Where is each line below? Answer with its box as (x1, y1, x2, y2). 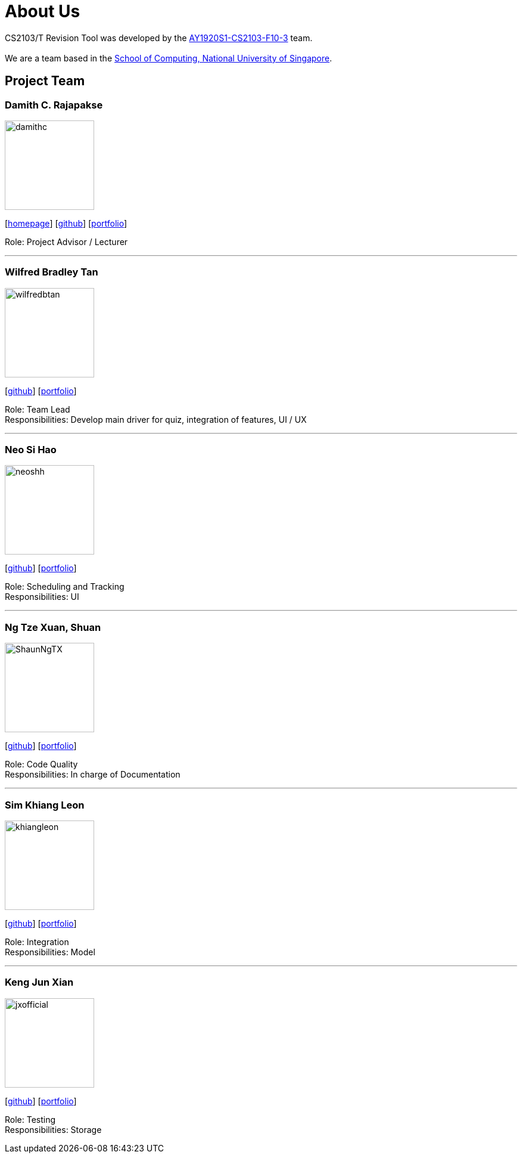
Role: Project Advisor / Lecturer (5, 236, 128, 247)
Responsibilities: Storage (5, 1124, 102, 1135)
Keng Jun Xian (5, 976, 74, 989)
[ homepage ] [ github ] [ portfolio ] (5, 218, 128, 228)
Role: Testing (5, 1114, 56, 1125)
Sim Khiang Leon (5, 798, 85, 811)
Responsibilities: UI (5, 592, 79, 602)
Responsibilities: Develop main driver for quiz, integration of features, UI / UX (5, 414, 307, 425)
